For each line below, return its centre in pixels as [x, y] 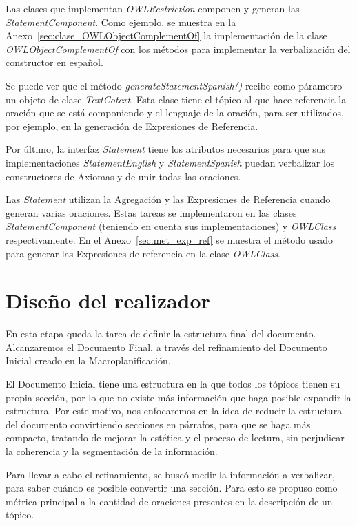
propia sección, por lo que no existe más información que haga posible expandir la [178, 397]
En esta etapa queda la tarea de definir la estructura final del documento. [161, 334]
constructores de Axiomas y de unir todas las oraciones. [123, 176]
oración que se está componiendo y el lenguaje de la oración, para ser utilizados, [175, 113]
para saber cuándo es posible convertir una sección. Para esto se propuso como [172, 488]
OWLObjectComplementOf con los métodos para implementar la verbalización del [178, 49]
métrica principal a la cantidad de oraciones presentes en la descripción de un [169, 501]
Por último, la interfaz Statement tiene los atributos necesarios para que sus [166, 149]
